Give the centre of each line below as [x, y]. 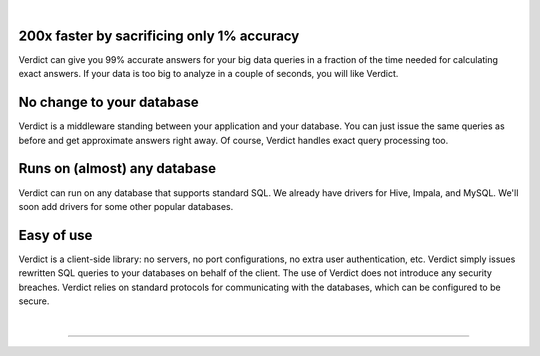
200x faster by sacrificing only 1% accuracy [159, 35]
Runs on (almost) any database [117, 168]
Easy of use [55, 235]
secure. [34, 301]
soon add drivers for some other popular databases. [126, 206]
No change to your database [108, 102]
